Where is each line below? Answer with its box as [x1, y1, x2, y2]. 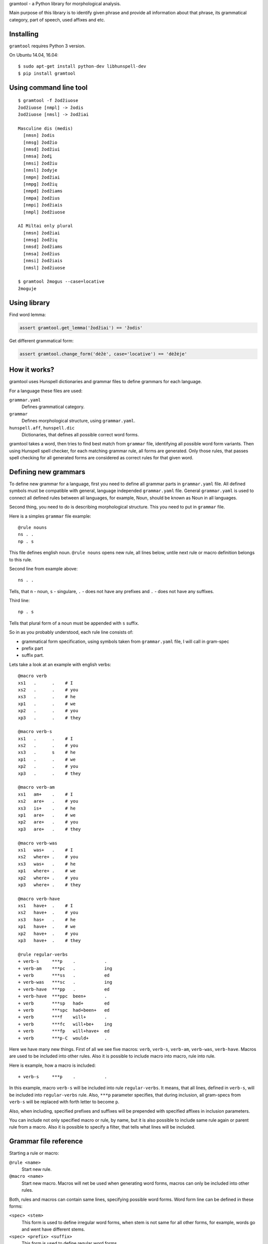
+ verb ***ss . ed [18, 972, 110, 978]
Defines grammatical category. [21, 404, 85, 410]
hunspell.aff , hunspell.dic [9, 424, 75, 430]
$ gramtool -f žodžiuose [18, 98, 78, 104]
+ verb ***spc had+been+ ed [18, 1007, 110, 1013]
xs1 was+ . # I [18, 847, 73, 853]
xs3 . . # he [18, 694, 76, 700]
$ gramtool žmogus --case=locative [18, 279, 105, 285]
